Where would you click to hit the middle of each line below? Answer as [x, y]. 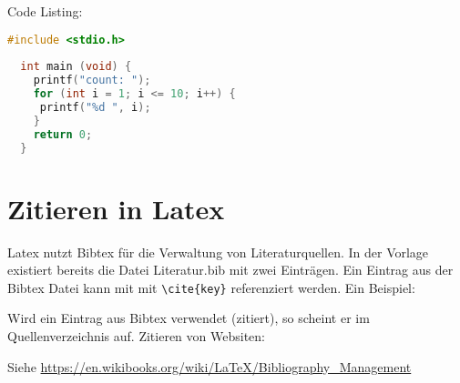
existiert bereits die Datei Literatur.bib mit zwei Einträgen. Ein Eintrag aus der [230, 270]
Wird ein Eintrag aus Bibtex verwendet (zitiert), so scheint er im [189, 318]
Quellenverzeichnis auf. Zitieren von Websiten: [136, 336]
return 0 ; [63, 134]
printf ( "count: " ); [92, 81]
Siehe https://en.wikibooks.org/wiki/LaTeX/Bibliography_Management [210, 366]
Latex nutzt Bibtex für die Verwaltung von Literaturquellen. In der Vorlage [218, 252]
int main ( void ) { [76, 67]
